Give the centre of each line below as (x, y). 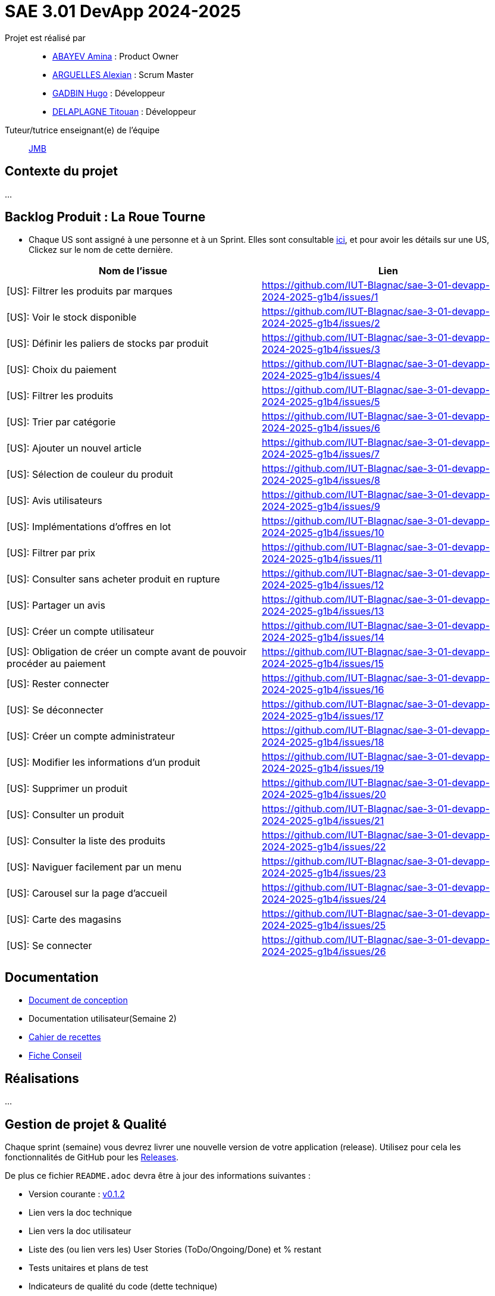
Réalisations (42, 1078)
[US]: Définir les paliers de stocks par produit (108, 344)
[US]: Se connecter (49, 946)
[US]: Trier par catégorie (61, 422)
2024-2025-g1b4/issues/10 (323, 533)
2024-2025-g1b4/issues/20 (324, 795)
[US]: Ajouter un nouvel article (74, 448)
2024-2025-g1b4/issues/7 (321, 454)
